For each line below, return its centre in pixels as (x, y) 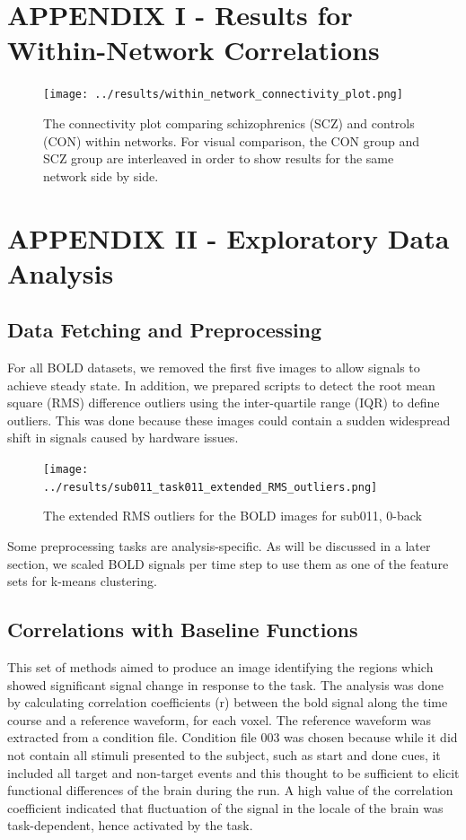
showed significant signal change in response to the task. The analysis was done (226, 684)
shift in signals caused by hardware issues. (123, 437)
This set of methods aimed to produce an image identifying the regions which (220, 666)
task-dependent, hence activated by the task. (130, 825)
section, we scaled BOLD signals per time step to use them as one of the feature (228, 563)
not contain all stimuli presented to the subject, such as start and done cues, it (224, 754)
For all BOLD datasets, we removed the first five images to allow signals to (214, 367)
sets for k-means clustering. (82, 581)
